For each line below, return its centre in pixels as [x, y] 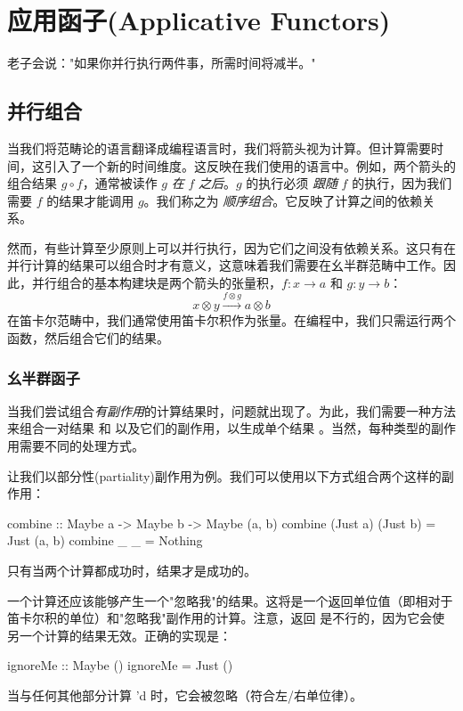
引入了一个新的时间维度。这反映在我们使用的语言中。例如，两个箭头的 [250, 165]
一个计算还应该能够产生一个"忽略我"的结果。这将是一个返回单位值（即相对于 [230, 600]
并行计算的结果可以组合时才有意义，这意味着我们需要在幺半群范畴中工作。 [225, 265]
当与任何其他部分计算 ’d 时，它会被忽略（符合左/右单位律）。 [185, 695]
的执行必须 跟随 [292, 183]
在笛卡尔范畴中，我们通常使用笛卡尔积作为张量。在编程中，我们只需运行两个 [231, 320]
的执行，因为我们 [402, 183]
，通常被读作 [120, 183]
